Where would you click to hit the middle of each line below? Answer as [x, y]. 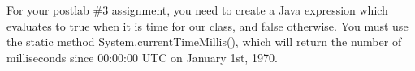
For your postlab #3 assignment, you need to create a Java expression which [197, 10]
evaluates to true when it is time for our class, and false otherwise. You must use [207, 25]
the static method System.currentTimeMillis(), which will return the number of [204, 42]
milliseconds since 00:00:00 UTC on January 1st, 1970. [142, 57]
